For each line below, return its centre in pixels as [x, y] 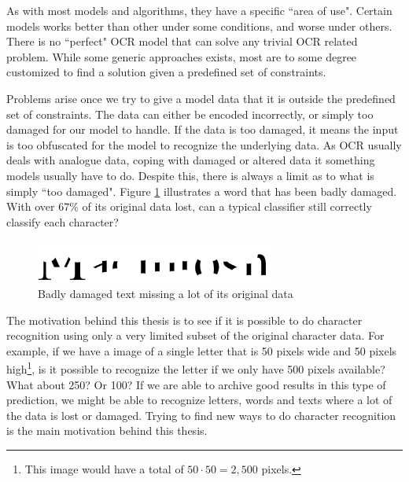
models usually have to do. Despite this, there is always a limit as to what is [190, 175]
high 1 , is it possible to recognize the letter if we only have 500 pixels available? [196, 368]
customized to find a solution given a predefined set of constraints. [166, 72]
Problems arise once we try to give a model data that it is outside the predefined [201, 98]
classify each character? [63, 221]
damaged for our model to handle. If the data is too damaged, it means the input [203, 129]
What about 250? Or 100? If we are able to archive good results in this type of [196, 384]
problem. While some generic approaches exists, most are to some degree [182, 56]
